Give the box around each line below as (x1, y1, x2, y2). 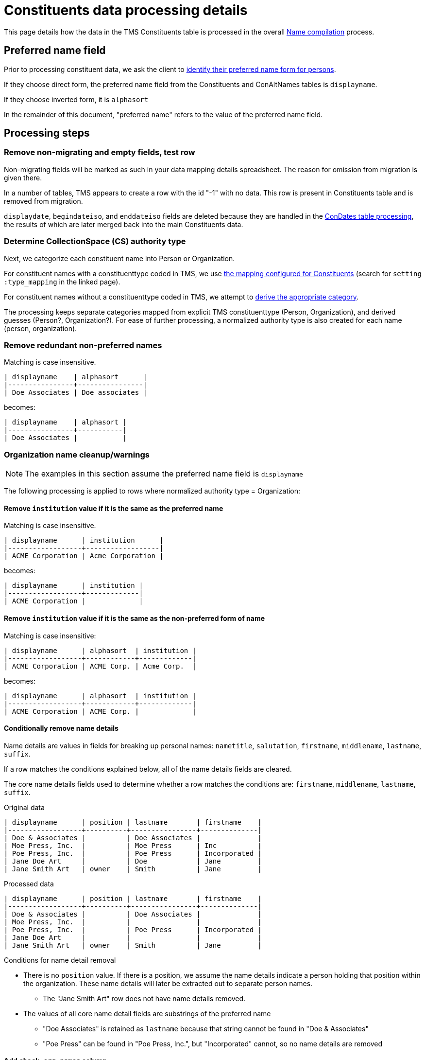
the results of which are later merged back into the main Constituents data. (4, 220, 243, 229)
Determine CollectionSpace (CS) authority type (4, 236, 186, 247)
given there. (4, 173, 42, 182)
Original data (4, 803, 45, 812)
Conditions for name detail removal (4, 955, 116, 964)
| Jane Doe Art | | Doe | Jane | (4, 857, 262, 865)
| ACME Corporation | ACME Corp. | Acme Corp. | (4, 662, 197, 670)
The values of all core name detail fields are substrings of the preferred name (23, 1009, 271, 1018)
